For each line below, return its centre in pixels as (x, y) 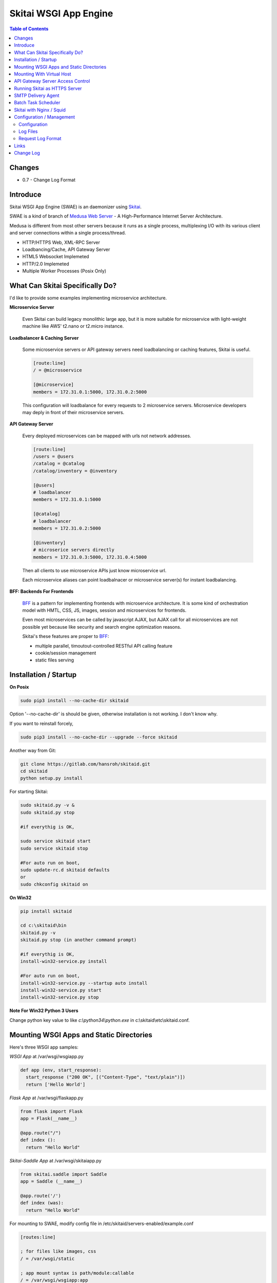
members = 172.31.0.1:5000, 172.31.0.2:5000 (90, 392)
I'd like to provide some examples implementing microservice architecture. (88, 298)
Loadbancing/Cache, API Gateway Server (66, 249)
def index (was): (42, 1203)
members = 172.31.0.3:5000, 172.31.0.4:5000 (90, 557)
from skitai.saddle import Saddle (64, 1174)
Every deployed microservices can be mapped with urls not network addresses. (107, 436)
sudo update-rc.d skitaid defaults (65, 870)
